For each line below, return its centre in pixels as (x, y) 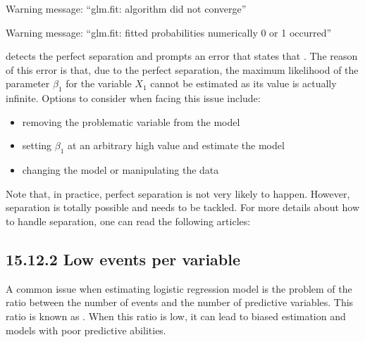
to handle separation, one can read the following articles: (128, 221)
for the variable (99, 83)
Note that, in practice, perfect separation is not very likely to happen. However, (178, 193)
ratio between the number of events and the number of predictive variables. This (180, 302)
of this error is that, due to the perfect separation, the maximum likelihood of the (182, 69)
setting (37, 145)
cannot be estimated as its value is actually (243, 83)
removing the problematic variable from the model (131, 121)
